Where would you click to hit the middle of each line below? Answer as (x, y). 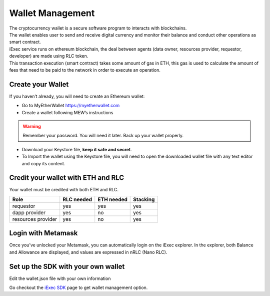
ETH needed (112, 199)
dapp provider (29, 212)
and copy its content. (43, 163)
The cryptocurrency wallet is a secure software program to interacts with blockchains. (98, 28)
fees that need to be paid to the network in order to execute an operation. (85, 70)
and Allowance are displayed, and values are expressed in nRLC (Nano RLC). (88, 252)
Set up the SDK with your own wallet (67, 266)
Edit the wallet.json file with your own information (60, 278)
